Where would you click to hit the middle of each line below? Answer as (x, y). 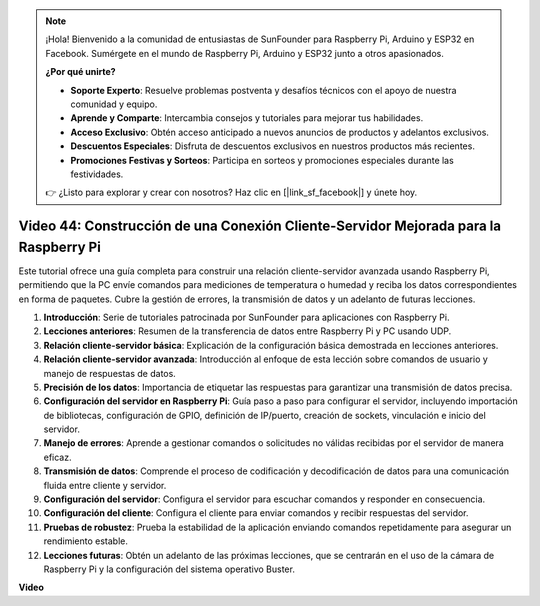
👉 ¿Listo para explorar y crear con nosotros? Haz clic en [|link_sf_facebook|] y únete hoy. (231, 192)
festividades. (97, 174)
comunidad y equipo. (114, 104)
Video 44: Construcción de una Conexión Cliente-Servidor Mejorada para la (260, 226)
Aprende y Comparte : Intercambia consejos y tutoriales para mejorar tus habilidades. (247, 118)
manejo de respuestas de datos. (110, 373)
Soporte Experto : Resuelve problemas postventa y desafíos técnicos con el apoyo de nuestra (263, 90)
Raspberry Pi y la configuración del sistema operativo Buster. (169, 569)
